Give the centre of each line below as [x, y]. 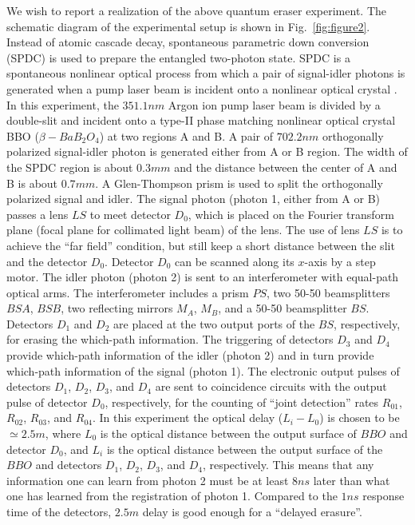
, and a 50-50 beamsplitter [283, 308]
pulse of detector [47, 402]
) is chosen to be [360, 418]
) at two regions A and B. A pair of [186, 135]
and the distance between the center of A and [286, 167]
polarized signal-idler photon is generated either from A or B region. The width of [207, 151]
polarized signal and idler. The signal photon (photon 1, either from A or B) [194, 199]
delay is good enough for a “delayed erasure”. [252, 511]
